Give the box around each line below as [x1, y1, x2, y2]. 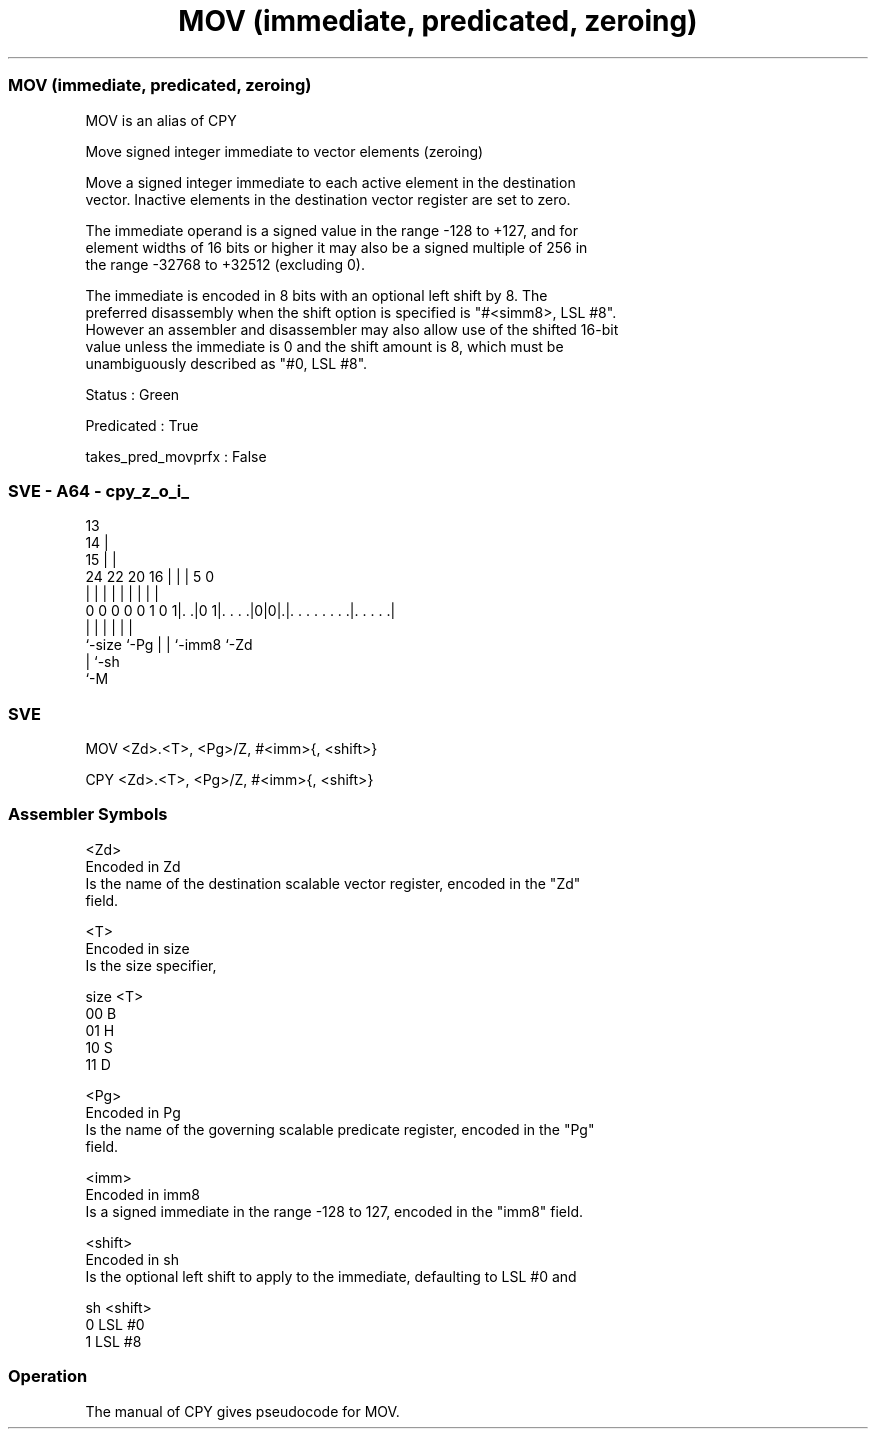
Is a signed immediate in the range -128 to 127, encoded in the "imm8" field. [85, 1202, 584, 1220]
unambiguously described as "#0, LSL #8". [85, 354, 368, 372]
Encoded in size [85, 939, 190, 957]
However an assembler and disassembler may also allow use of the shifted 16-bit [85, 320, 619, 338]
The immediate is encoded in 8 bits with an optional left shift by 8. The [85, 286, 548, 304]
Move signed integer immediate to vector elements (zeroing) [85, 142, 484, 160]
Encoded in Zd [85, 857, 181, 875]
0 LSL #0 [85, 1315, 145, 1333]
